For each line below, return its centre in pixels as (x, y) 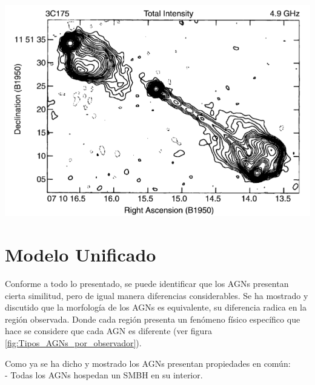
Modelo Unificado (81, 255)
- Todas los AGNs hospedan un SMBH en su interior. (104, 375)
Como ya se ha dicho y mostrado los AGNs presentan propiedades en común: (148, 363)
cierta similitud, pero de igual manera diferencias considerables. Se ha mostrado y (157, 295)
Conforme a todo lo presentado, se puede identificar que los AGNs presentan (147, 283)
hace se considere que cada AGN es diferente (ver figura (108, 331)
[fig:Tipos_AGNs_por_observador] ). (73, 342)
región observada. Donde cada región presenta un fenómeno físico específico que (153, 319)
